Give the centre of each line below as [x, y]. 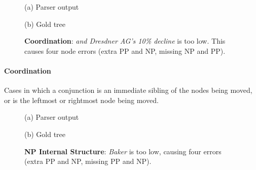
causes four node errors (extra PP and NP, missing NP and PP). [125, 50]
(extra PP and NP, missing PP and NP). [88, 161]
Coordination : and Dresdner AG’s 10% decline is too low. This [125, 41]
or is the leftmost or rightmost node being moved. [81, 100]
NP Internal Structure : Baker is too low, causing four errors [123, 151]
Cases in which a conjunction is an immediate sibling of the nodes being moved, [128, 90]
